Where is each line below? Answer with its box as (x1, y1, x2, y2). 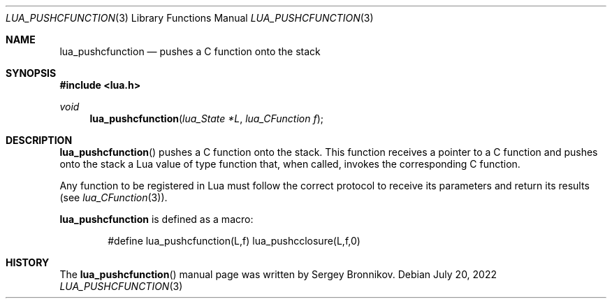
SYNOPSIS (6, 67, 57, 79)
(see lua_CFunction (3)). (59, 191, 168, 203)
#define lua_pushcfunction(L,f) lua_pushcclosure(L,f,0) (108, 235, 360, 247)
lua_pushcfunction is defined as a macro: (59, 213, 254, 225)
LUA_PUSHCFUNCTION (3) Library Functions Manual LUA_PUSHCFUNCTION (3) (6, 12, 374, 24)
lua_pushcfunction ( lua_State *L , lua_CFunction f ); (89, 113, 324, 124)
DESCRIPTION (6, 134, 73, 146)
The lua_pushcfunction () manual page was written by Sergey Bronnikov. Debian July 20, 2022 (59, 268, 497, 280)
